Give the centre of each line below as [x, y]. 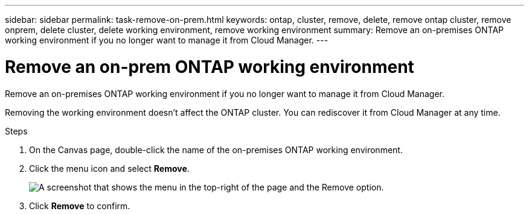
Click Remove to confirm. [80, 206]
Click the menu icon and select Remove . [109, 168]
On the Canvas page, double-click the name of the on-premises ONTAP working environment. [216, 149]
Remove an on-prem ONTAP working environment [210, 67]
